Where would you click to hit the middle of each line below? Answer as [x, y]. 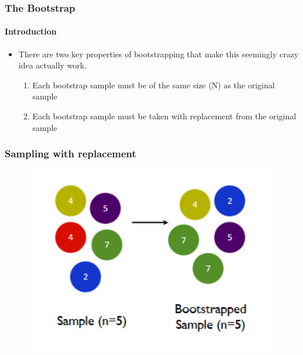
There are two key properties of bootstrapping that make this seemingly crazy [159, 54]
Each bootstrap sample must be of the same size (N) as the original [154, 85]
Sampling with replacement [70, 154]
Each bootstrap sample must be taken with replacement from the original [164, 116]
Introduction [31, 31]
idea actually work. [53, 65]
